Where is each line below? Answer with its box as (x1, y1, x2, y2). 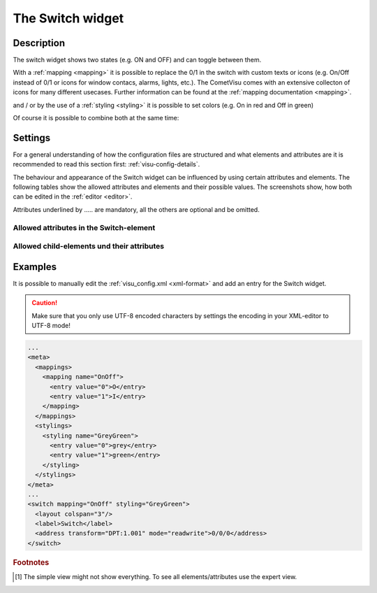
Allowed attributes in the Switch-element (13, 222, 156, 232)
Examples (13, 261, 57, 273)
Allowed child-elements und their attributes (13, 241, 165, 251)
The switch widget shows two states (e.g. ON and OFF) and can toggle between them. (13, 56, 262, 64)
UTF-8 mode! (31, 322, 71, 330)
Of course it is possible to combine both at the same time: (13, 114, 179, 122)
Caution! (31, 299, 58, 307)
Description (13, 37, 66, 49)
